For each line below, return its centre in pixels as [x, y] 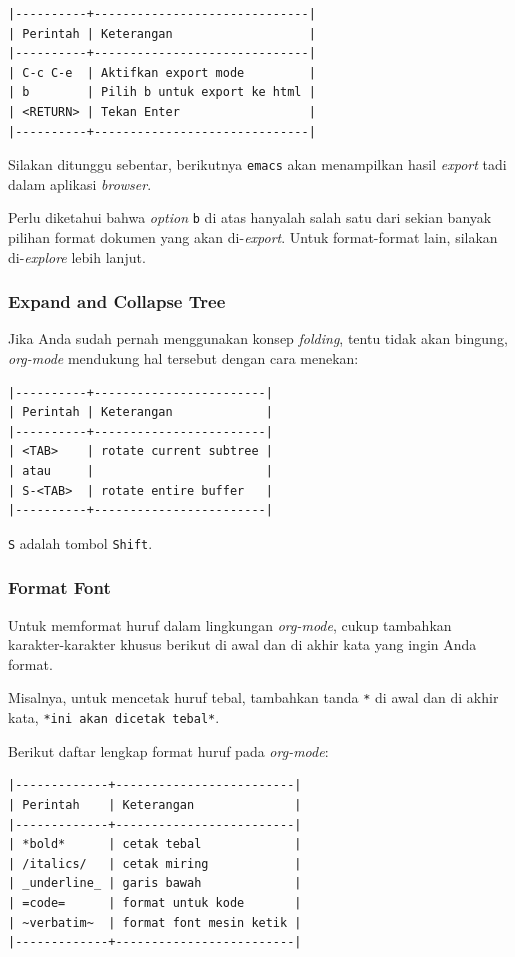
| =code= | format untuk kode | [155, 902]
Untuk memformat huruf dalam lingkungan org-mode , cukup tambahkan [230, 624]
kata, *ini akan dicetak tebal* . [114, 717]
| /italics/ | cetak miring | [155, 863]
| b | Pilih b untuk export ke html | [162, 92]
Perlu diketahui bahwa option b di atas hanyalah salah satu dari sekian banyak [250, 217]
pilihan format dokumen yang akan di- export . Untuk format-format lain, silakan [253, 237]
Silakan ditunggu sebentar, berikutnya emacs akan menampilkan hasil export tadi [257, 164]
